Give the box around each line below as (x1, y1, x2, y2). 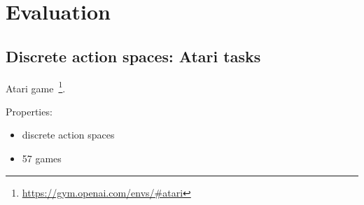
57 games (22, 151, 62, 166)
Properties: (6, 104, 52, 118)
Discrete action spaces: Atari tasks (6, 45, 261, 66)
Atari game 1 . (6, 78, 66, 95)
